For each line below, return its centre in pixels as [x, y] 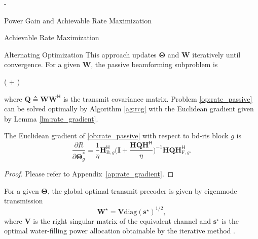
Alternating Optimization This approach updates [80, 54]
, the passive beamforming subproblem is [154, 64]
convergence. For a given [42, 64]
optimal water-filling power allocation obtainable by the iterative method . [120, 231]
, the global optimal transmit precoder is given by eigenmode [142, 190]
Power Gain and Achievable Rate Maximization [78, 20]
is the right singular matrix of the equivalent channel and [122, 220]
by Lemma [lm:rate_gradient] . [51, 118]
